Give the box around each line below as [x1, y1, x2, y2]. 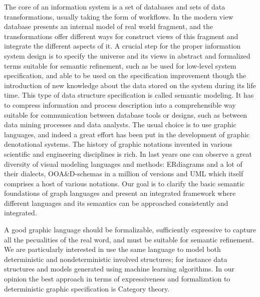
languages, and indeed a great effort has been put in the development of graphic [4, 129, 250, 139]
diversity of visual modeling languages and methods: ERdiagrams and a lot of [4, 158, 242, 169]
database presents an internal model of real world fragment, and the [4, 21, 213, 32]
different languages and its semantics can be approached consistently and [4, 197, 228, 208]
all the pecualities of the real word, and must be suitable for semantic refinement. [4, 234, 254, 244]
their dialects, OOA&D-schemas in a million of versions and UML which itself [4, 168, 243, 179]
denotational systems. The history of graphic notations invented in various [4, 139, 232, 149]
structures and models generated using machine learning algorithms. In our [4, 263, 234, 274]
